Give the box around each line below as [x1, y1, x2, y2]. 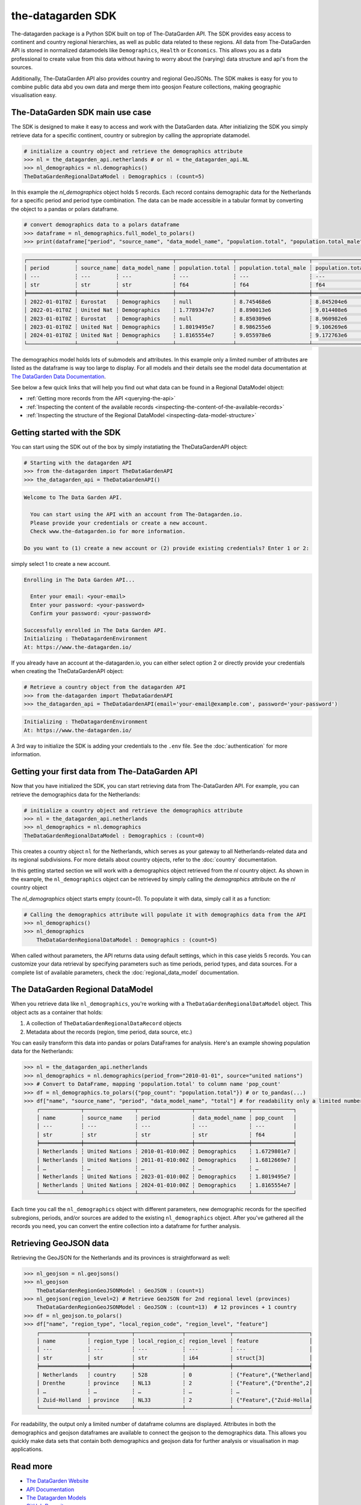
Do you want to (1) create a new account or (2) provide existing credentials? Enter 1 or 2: [23, 545, 310, 551]
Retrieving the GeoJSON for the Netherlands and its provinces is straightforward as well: [11, 1254, 231, 1261]
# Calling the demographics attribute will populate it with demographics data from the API [23, 911, 306, 918]
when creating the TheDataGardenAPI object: [11, 668, 124, 675]
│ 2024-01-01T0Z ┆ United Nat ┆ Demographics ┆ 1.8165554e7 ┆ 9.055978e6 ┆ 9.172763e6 [23, 332, 348, 339]
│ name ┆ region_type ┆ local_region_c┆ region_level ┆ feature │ [36, 1338, 313, 1345]
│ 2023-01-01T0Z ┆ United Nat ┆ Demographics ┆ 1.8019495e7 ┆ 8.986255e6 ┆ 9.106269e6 [23, 323, 348, 330]
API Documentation [26, 1486, 75, 1493]
